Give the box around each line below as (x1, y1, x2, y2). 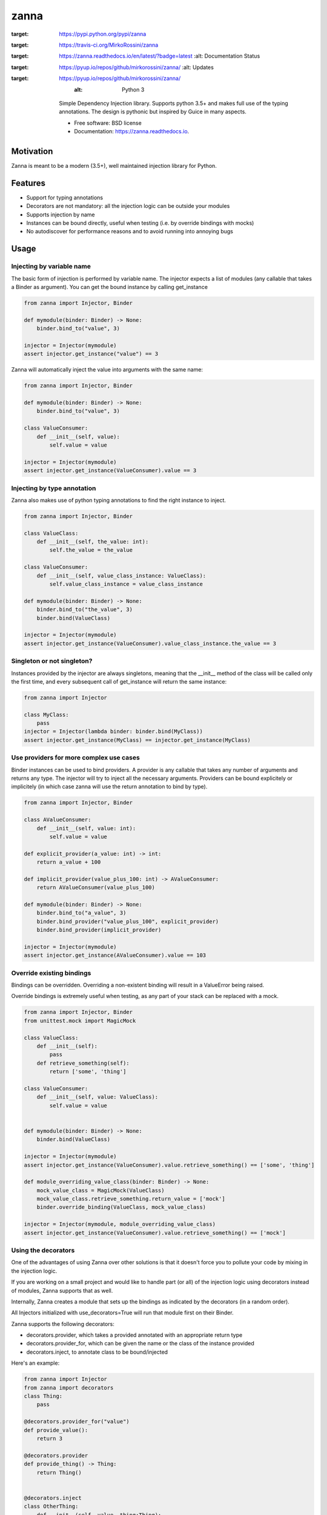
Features (11, 178, 45, 188)
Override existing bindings (11, 968, 91, 977)
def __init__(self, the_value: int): (36, 538, 149, 545)
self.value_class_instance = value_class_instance (49, 581, 203, 588)
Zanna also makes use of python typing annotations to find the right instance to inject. (11, 496, 226, 504)
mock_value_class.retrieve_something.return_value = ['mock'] (36, 1196, 225, 1202)
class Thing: (24, 1393, 63, 1400)
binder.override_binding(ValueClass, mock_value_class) (36, 1204, 206, 1211)
